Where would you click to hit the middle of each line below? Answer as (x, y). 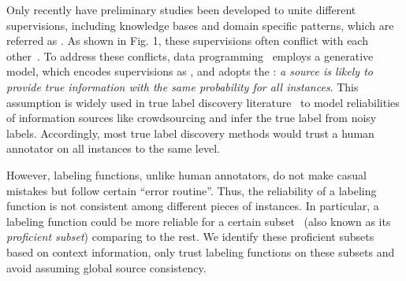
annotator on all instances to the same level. (113, 148)
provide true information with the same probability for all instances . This (183, 86)
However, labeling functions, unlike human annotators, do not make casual (186, 174)
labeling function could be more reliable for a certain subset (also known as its (199, 221)
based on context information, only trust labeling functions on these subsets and (201, 251)
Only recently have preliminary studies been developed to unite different (181, 9)
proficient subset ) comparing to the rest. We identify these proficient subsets (190, 237)
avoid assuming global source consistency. (106, 267)
